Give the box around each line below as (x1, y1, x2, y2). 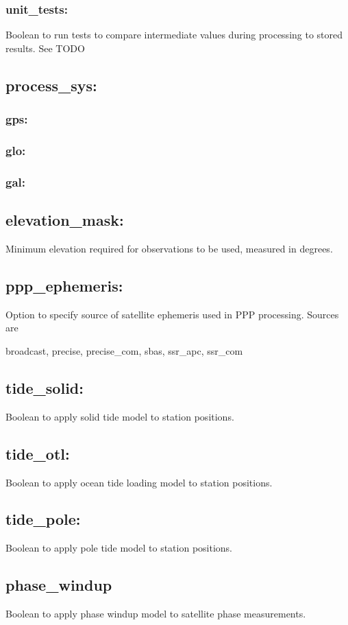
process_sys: (5, 74, 97, 95)
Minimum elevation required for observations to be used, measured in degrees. (5, 241, 333, 255)
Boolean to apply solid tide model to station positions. (5, 409, 234, 423)
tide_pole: (5, 508, 81, 530)
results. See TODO (5, 40, 85, 55)
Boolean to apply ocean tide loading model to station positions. (5, 475, 273, 489)
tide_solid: (5, 377, 84, 398)
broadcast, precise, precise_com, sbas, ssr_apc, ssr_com (5, 343, 243, 357)
